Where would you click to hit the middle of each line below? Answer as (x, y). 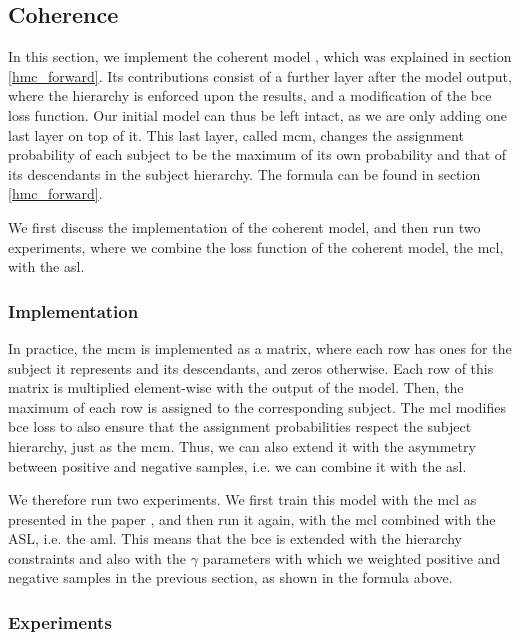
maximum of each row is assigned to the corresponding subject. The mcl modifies (257, 406)
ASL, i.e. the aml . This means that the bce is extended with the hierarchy (235, 538)
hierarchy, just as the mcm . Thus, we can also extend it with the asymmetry (242, 445)
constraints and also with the (97, 557)
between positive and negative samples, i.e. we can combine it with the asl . (237, 465)
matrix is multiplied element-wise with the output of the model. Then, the (236, 387)
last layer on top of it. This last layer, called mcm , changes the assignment (236, 134)
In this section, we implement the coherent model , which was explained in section (260, 56)
